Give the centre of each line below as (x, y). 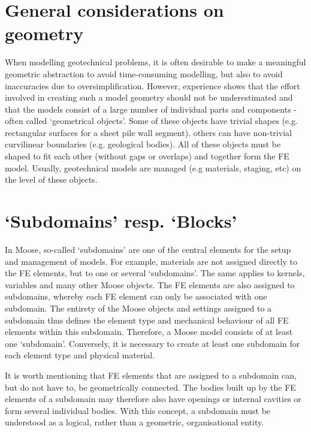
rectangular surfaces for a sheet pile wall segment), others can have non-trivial (148, 132)
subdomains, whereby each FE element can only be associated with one (136, 296)
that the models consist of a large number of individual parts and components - (151, 109)
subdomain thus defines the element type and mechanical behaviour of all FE (147, 320)
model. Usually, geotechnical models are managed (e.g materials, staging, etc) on (153, 167)
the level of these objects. (51, 179)
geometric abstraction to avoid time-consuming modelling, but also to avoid (144, 73)
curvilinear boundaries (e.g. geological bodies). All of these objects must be (143, 144)
